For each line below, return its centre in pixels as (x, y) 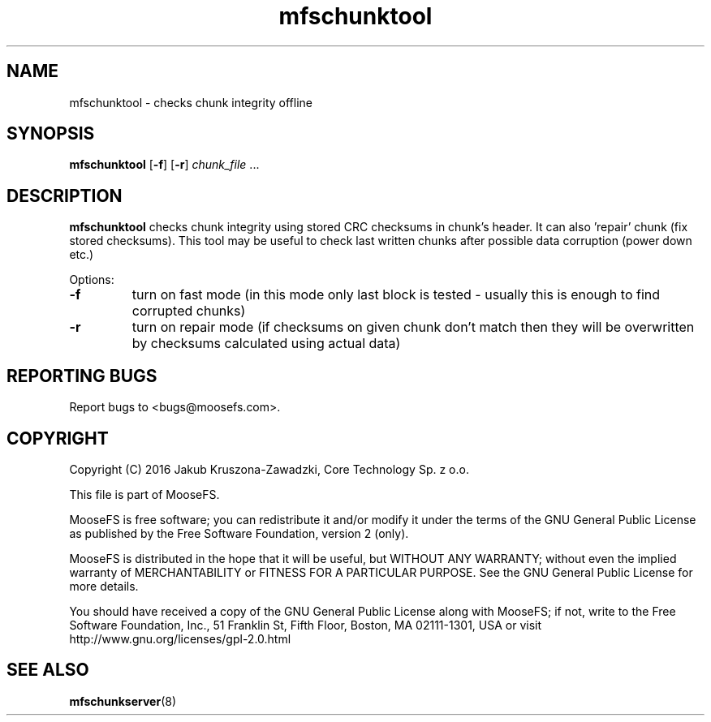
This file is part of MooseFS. (144, 494)
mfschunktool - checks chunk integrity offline (191, 102)
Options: (92, 280)
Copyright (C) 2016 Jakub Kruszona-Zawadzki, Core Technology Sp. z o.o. (269, 469)
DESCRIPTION (65, 196)
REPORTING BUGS (82, 376)
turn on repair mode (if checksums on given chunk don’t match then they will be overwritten (413, 327)
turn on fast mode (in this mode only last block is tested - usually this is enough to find (396, 295)
